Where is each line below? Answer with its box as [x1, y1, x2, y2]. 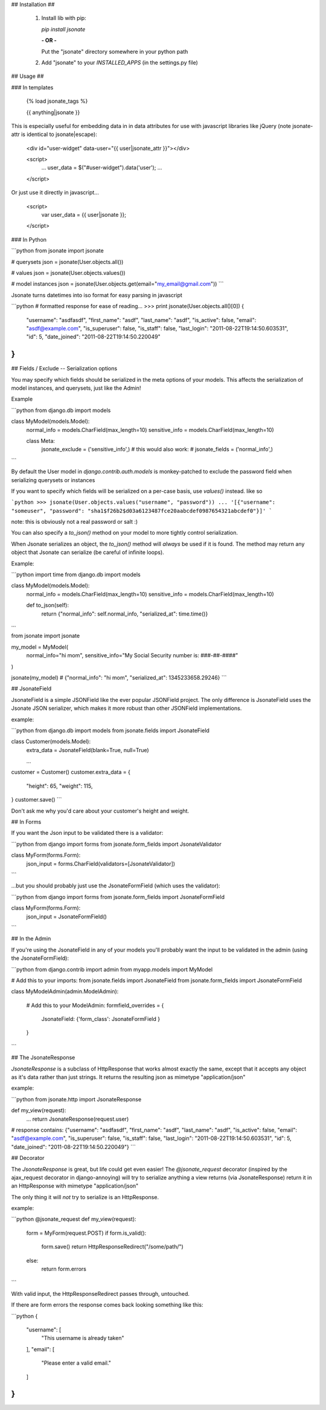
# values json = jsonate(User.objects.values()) [11, 269, 126, 276]
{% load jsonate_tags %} [26, 97, 88, 105]
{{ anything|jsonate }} [26, 109, 80, 116]
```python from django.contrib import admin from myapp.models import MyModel [11, 965, 213, 973]
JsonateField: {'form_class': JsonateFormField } [41, 1016, 160, 1023]
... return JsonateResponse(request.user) [26, 1115, 129, 1122]
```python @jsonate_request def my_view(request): [11, 1215, 136, 1223]
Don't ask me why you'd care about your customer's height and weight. [11, 807, 190, 814]
